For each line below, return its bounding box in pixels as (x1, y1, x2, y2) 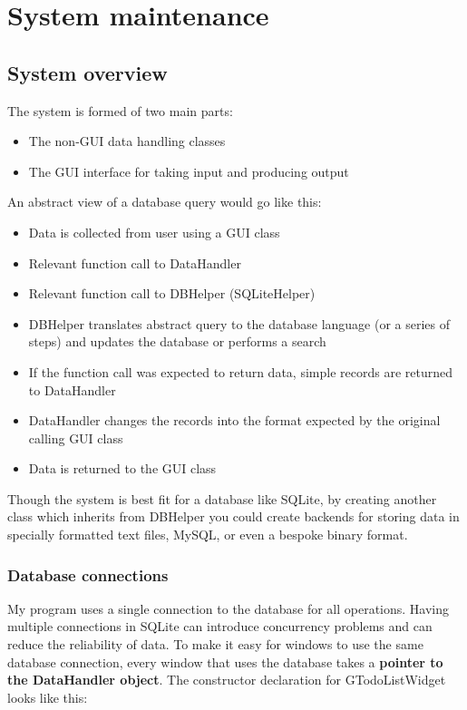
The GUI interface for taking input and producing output (28, 161, 349, 180)
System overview (7, 58, 168, 86)
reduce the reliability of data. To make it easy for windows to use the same (7, 635, 423, 654)
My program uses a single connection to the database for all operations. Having (7, 598, 450, 618)
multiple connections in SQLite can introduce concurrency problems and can (7, 617, 433, 636)
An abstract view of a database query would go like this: (7, 192, 322, 211)
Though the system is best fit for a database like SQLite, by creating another (7, 489, 437, 508)
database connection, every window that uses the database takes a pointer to (7, 652, 443, 671)
